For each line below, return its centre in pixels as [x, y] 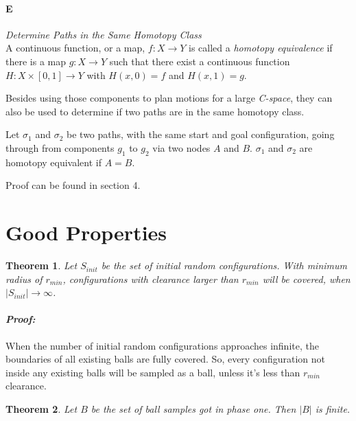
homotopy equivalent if [54, 162]
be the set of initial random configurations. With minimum [224, 265]
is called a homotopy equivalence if [261, 48]
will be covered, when [306, 278]
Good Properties [86, 232]
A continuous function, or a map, [75, 48]
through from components [60, 147]
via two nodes [181, 147]
